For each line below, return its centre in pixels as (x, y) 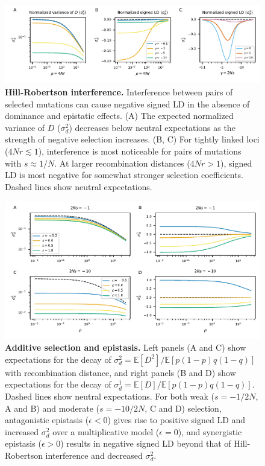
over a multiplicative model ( (106, 431)
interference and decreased (94, 455)
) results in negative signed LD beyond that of (146, 443)
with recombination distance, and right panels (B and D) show (120, 372)
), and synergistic (210, 431)
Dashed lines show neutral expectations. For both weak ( (110, 396)
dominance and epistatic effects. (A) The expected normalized (119, 116)
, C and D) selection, (183, 408)
